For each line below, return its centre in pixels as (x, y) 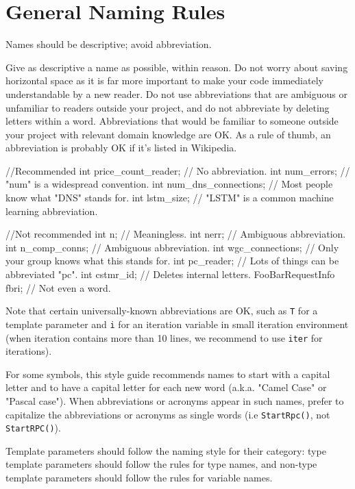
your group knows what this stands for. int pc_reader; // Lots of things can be (172, 261)
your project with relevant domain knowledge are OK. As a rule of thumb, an (168, 134)
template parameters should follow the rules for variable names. (139, 478)
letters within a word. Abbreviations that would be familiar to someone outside (172, 121)
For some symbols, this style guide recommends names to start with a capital (168, 374)
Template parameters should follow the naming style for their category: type (166, 450)
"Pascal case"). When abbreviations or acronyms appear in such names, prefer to (175, 400)
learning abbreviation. (52, 211)
